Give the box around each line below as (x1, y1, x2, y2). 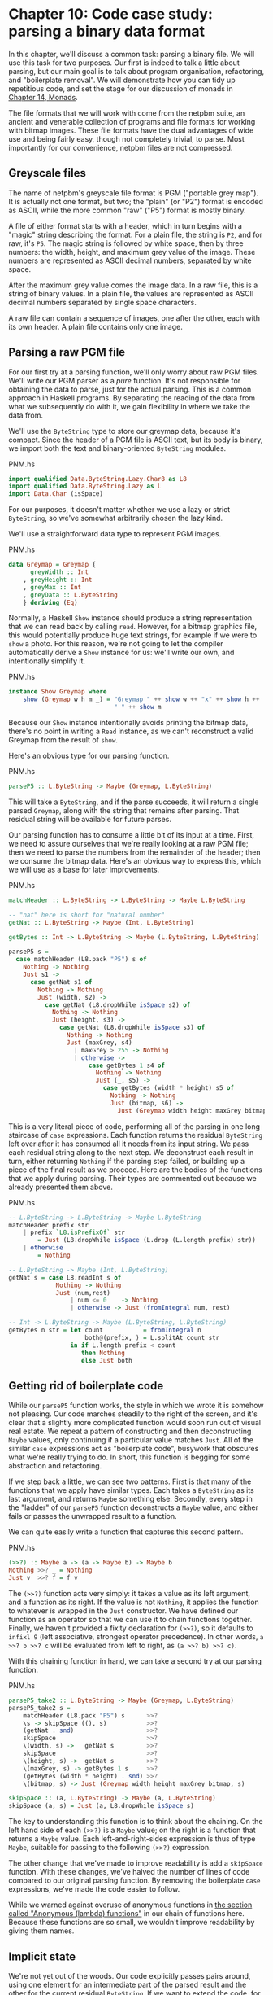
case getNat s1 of (29, 978, 93, 986)
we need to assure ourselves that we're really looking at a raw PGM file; (8, 838, 249, 848)
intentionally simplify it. (8, 656, 86, 666)
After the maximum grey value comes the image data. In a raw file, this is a (8, 280, 258, 290)
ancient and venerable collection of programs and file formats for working (8, 116, 256, 126)
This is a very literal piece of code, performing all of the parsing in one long (8, 1121, 261, 1131)
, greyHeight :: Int (23, 575, 93, 584)
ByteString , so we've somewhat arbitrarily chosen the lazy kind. (8, 514, 223, 523)
